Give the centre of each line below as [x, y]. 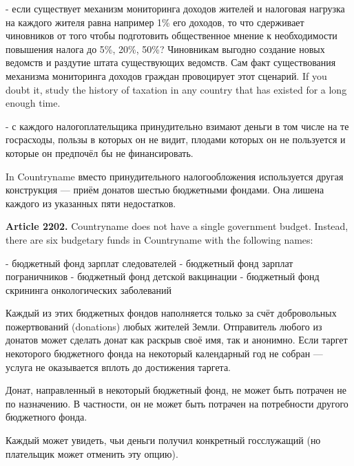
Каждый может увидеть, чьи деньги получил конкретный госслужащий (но [163, 440]
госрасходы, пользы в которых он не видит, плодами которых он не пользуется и [176, 139]
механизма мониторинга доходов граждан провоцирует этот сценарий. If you [166, 75]
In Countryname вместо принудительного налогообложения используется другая [175, 176]
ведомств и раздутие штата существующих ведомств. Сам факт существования [171, 62]
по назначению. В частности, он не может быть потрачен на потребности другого [177, 403]
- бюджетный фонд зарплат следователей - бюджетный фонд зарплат [149, 263]
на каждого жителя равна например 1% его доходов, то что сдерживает [155, 22]
